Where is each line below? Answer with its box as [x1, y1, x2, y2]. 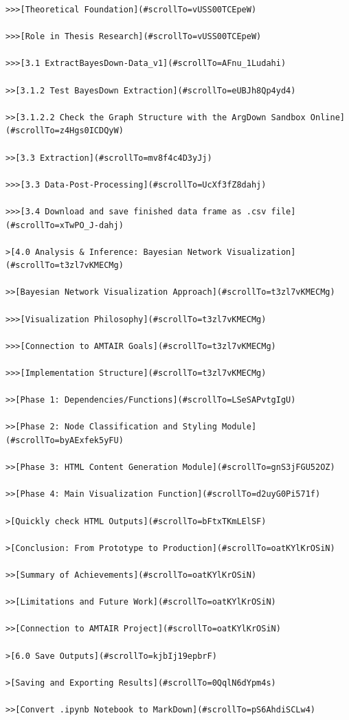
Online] [310, 112, 345, 122]
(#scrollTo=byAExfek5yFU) [5, 436, 124, 445]
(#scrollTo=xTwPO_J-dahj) [5, 220, 124, 230]
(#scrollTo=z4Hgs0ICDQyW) [5, 126, 124, 136]
